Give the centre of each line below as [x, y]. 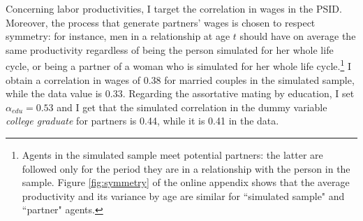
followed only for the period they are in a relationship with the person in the [186, 168]
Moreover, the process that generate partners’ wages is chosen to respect [161, 22]
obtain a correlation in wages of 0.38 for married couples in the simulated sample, [180, 79]
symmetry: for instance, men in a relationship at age [118, 36]
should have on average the [298, 36]
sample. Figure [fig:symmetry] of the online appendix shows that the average [186, 182]
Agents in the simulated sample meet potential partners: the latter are [172, 155]
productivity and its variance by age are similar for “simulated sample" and [183, 195]
